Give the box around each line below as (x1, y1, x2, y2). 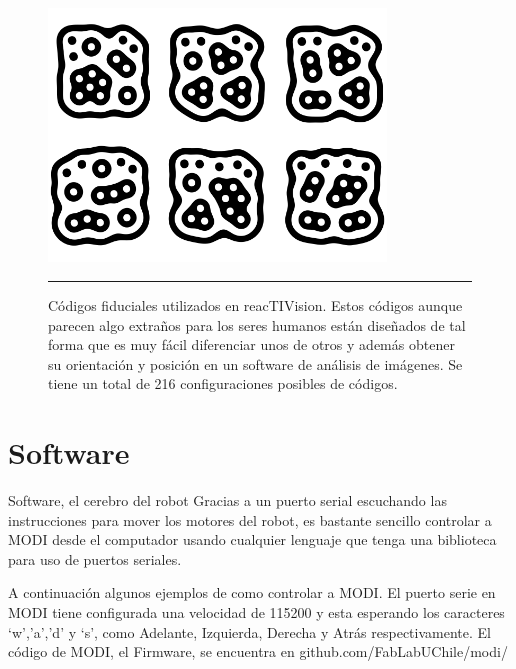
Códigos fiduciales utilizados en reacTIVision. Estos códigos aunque (48, 294, 463, 315)
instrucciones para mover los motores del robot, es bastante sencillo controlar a (8, 509, 492, 530)
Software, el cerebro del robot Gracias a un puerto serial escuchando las (8, 490, 447, 511)
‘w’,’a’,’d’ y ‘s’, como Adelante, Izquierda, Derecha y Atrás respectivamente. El (8, 621, 491, 642)
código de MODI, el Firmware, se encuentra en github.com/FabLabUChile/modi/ (8, 641, 508, 662)
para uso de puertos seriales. (8, 548, 182, 569)
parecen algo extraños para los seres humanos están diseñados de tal (48, 314, 466, 335)
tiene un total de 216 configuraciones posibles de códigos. (48, 373, 398, 394)
